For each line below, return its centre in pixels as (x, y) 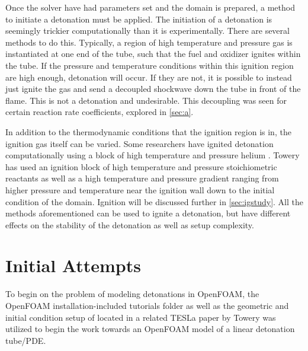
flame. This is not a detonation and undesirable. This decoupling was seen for (146, 100)
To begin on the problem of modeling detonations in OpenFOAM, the (132, 294)
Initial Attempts (73, 265)
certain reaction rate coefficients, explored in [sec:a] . (100, 112)
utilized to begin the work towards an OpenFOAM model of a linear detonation (150, 329)
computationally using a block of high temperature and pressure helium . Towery (153, 155)
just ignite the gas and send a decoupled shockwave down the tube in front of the (153, 89)
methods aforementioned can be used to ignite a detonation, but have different (148, 213)
